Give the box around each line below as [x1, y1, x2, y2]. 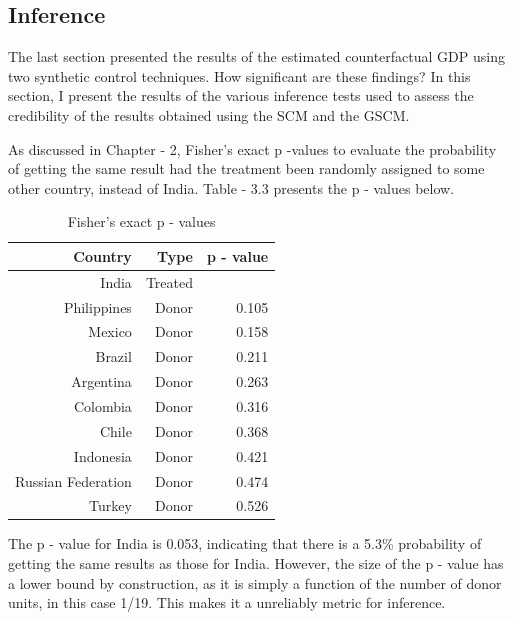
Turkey [89, 495, 132, 516]
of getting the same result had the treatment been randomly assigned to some [8, 158, 485, 179]
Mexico [88, 321, 132, 342]
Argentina [71, 371, 132, 392]
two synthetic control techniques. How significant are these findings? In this [8, 65, 471, 86]
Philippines [63, 296, 132, 317]
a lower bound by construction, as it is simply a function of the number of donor [8, 572, 502, 593]
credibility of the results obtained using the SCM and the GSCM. [8, 104, 410, 125]
